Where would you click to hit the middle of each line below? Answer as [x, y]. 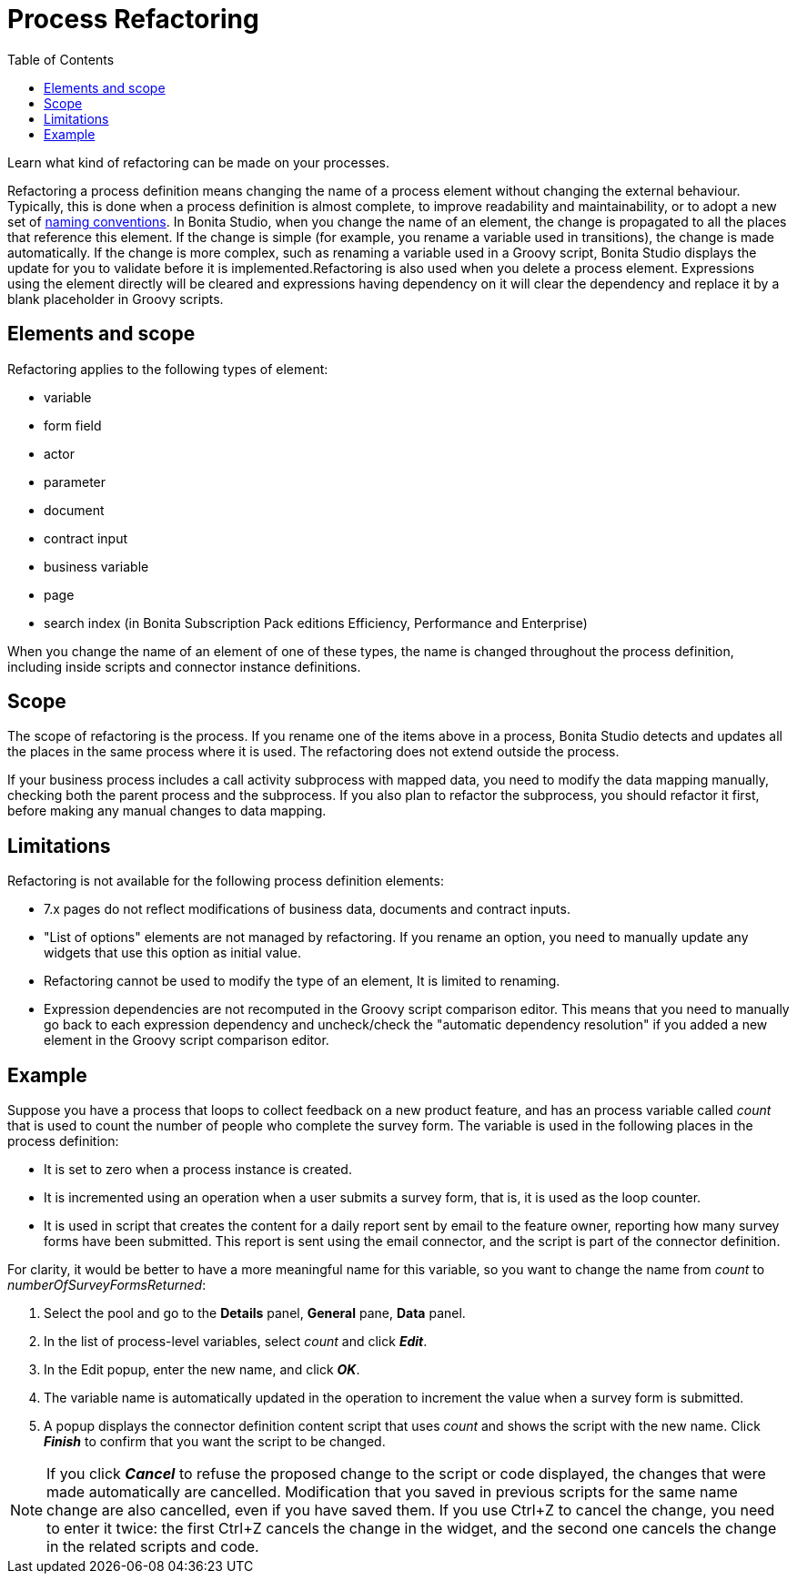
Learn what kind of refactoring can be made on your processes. [198, 162]
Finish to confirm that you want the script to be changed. [215, 1442]
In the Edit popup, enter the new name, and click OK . [202, 1370]
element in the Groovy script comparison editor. [187, 1040]
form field [73, 425]
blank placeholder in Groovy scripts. [116, 299]
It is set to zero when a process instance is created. [198, 1170]
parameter [75, 481]
